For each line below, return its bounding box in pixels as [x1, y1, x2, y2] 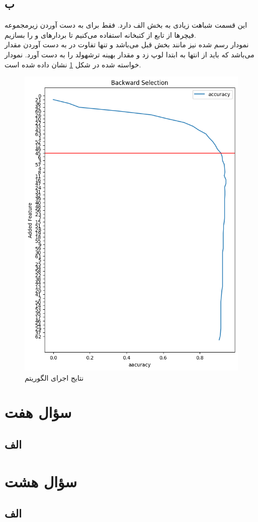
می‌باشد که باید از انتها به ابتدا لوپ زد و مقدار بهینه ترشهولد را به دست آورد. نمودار [5, 49, 254, 59]
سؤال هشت [5, 471, 77, 491]
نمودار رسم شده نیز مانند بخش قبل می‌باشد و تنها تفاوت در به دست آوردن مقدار [5, 39, 249, 50]
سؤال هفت [5, 402, 72, 422]
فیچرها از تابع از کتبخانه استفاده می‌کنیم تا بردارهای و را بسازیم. [5, 29, 196, 40]
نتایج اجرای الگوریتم [25, 372, 84, 383]
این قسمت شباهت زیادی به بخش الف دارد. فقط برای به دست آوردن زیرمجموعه [5, 20, 247, 30]
